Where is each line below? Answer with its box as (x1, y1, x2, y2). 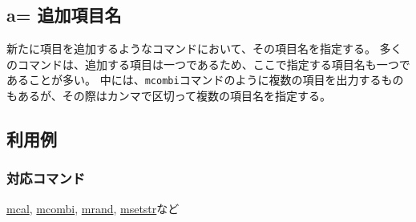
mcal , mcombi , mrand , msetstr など (6, 200, 180, 216)
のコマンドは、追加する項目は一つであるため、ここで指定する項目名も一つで (6, 55, 410, 72)
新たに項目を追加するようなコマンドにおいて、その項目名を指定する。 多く (6, 40, 402, 57)
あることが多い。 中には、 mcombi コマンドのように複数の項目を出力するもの (6, 71, 404, 88)
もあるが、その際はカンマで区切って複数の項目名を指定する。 (6, 87, 332, 104)
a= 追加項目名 (6, 2, 122, 27)
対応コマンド (6, 168, 86, 188)
